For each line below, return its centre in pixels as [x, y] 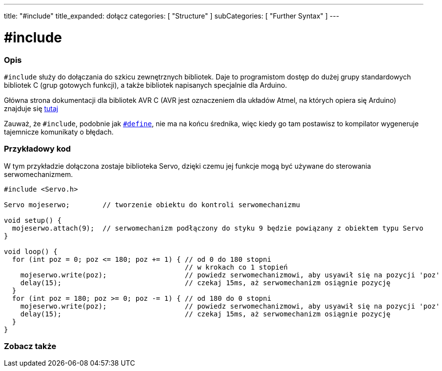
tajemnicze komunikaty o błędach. [59, 132]
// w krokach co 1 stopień [236, 267]
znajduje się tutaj [31, 108]
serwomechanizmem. [39, 174]
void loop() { [31, 251]
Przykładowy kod [38, 149]
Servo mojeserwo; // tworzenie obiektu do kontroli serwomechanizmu [152, 205]
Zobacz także [30, 346]
